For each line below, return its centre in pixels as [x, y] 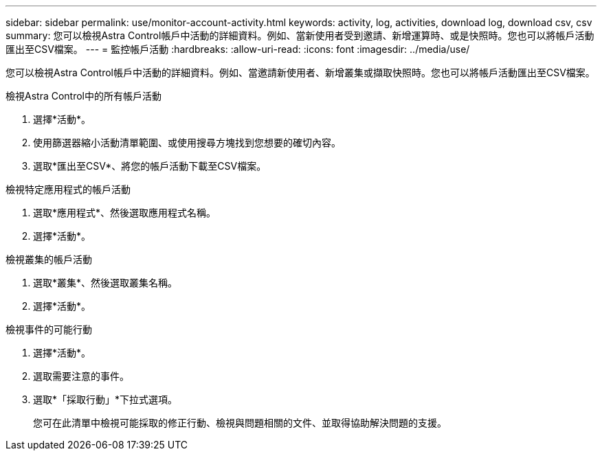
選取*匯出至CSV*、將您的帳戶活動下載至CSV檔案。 [150, 166]
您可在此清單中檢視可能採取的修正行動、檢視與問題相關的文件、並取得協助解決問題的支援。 [240, 423]
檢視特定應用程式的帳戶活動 [68, 189]
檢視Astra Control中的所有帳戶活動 [83, 96]
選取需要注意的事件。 [81, 376]
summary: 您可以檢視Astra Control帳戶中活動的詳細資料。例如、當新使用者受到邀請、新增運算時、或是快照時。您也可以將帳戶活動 [300, 35]
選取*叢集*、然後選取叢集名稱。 [105, 283]
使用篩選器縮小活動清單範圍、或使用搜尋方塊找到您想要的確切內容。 [187, 142]
